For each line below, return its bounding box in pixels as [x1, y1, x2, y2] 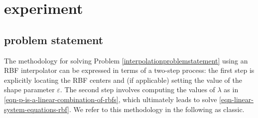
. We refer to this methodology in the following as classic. [69, 104, 245, 114]
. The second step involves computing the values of [60, 84, 215, 95]
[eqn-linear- [219, 94, 254, 104]
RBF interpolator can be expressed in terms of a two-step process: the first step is [4, 65, 255, 75]
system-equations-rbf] [4, 104, 69, 114]
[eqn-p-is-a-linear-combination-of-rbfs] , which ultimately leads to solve [4, 94, 217, 104]
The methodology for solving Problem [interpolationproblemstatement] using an [4, 55, 248, 65]
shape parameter [4, 84, 55, 95]
